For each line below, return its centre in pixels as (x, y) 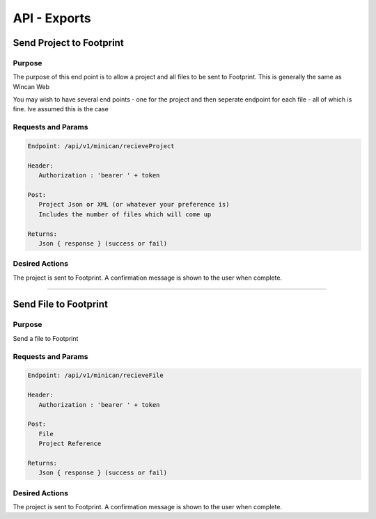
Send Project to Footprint (69, 43)
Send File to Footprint (60, 304)
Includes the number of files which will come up (125, 214)
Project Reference (70, 444)
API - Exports (52, 18)
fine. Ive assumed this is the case (61, 109)
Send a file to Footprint (46, 338)
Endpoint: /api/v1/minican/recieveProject (101, 146)
